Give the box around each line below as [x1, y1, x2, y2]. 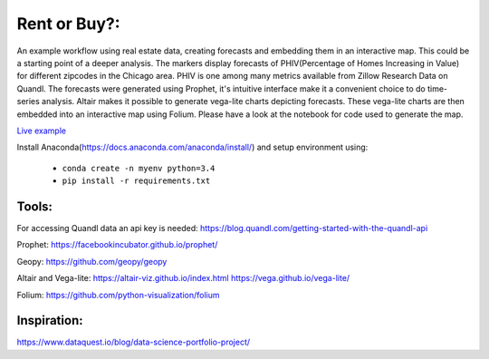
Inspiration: [16, 313, 83, 328]
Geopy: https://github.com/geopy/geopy [16, 256, 168, 267]
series [16, 96, 40, 107]
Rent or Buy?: [16, 14, 121, 34]
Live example [16, 125, 67, 136]
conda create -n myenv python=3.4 [62, 163, 216, 173]
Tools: [16, 199, 53, 214]
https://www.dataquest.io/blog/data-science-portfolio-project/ [16, 336, 251, 348]
